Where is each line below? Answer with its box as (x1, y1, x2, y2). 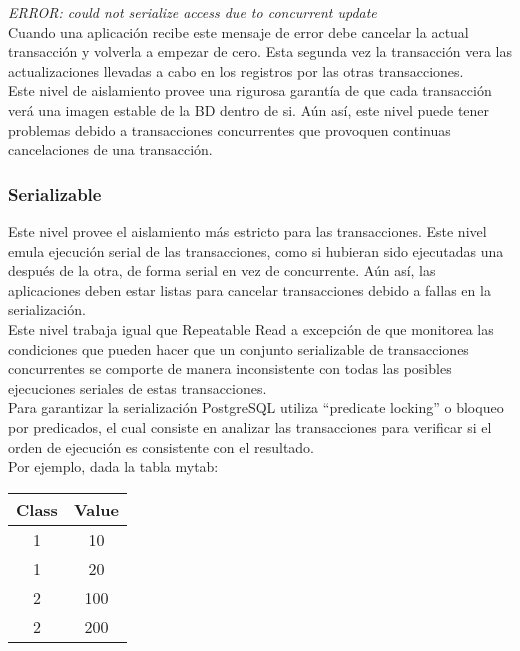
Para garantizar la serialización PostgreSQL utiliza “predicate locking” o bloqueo (8, 397, 504, 418)
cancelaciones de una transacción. (8, 139, 213, 160)
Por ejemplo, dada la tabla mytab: (8, 456, 219, 477)
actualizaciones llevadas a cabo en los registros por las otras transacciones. (8, 60, 464, 81)
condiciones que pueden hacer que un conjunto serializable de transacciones (8, 338, 469, 359)
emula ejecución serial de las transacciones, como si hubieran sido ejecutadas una (8, 240, 504, 261)
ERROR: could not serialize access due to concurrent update (8, 2, 377, 22)
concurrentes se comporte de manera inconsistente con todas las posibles (8, 358, 452, 379)
